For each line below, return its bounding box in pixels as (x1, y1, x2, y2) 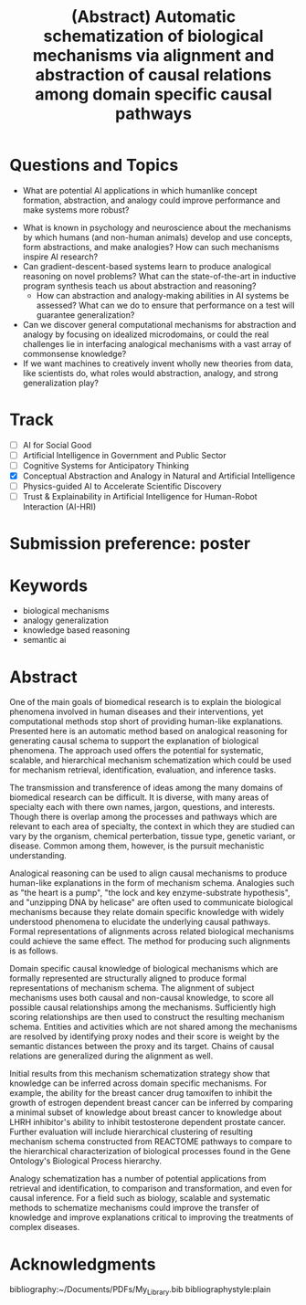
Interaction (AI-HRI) (22, 501, 97, 512)
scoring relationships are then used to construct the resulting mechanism (9, 1012, 285, 1023)
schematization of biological (43, 26, 264, 47)
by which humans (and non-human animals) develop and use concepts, (22, 231, 293, 243)
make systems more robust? (22, 204, 130, 216)
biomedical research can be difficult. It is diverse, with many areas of (9, 792, 269, 803)
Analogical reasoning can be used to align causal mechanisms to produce (9, 868, 288, 879)
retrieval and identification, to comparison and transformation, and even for (9, 1183, 292, 1194)
